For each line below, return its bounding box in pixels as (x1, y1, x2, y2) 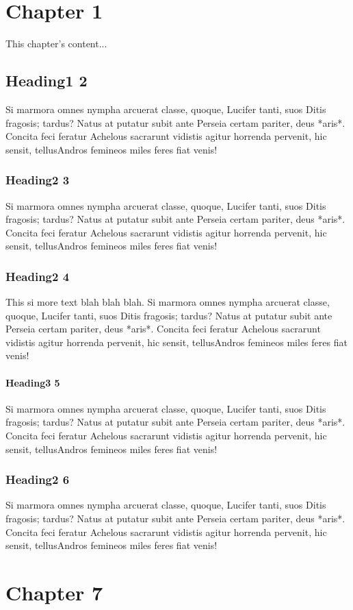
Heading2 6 (5, 471, 70, 488)
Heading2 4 (5, 267, 70, 284)
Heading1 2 (5, 70, 88, 91)
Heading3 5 (5, 375, 60, 389)
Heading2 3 (5, 171, 70, 188)
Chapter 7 (5, 578, 103, 607)
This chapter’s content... (5, 36, 107, 51)
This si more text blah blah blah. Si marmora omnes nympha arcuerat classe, (5, 295, 330, 309)
